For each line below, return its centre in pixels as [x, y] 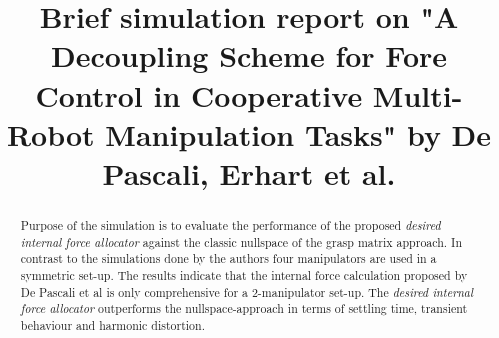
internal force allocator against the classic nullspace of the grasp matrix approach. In [241, 241]
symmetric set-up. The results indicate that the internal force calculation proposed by [244, 274]
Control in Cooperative [199, 94]
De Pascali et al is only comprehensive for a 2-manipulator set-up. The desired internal [246, 291]
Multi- [417, 94]
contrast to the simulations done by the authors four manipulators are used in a [228, 258]
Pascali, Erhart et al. [249, 172]
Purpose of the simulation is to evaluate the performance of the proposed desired [230, 224]
